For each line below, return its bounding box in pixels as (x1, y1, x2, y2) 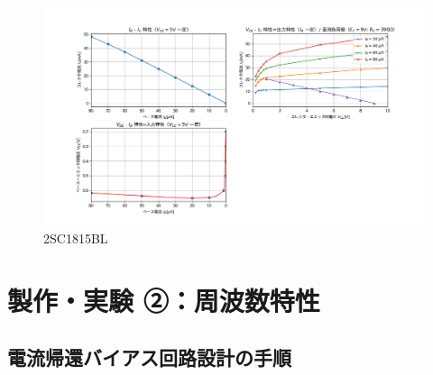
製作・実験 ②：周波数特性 (7, 281, 320, 318)
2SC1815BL (43, 228, 108, 247)
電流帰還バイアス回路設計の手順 (7, 343, 291, 371)
